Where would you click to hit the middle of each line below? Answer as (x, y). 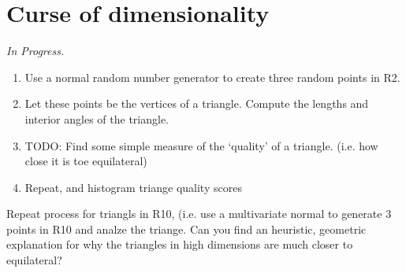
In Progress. (35, 51)
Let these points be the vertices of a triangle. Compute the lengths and (197, 103)
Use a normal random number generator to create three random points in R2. (212, 77)
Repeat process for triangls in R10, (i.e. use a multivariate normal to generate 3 (199, 214)
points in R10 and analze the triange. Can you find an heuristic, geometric (186, 229)
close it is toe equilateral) (86, 161)
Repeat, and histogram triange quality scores (133, 187)
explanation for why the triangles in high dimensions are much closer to (180, 244)
